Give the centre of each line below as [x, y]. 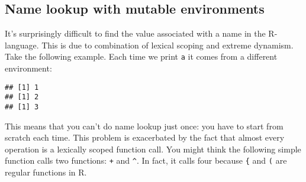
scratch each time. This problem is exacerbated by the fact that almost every [145, 137]
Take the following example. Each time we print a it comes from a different [141, 56]
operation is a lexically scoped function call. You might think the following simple [153, 149]
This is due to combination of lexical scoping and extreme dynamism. [168, 45]
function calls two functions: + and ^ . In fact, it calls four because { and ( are [146, 160]
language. [22, 45]
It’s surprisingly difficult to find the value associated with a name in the [135, 33]
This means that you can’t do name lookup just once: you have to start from [144, 126]
